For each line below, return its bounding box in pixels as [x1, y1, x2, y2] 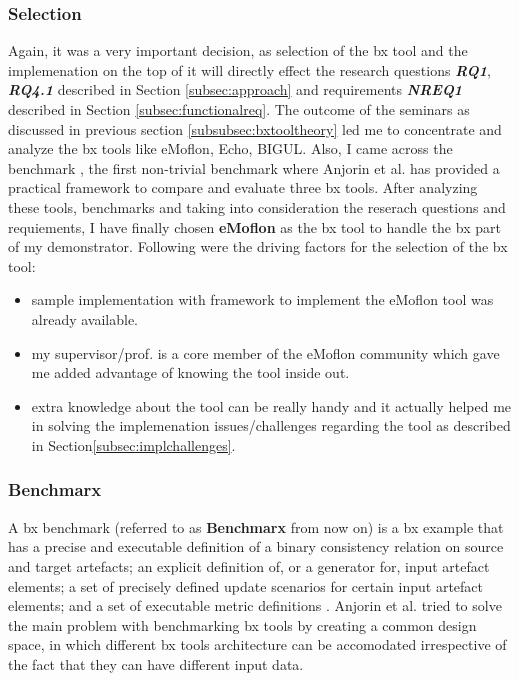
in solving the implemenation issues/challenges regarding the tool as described [31, 415, 511, 436]
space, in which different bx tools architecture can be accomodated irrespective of [8, 634, 507, 655]
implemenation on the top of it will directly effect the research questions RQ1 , [8, 59, 491, 80]
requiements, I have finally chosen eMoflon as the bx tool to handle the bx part [8, 216, 501, 237]
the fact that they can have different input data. [8, 653, 304, 674]
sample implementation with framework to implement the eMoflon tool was [31, 289, 494, 310]
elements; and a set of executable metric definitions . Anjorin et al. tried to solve [8, 595, 502, 616]
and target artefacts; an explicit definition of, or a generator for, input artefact [8, 555, 490, 576]
